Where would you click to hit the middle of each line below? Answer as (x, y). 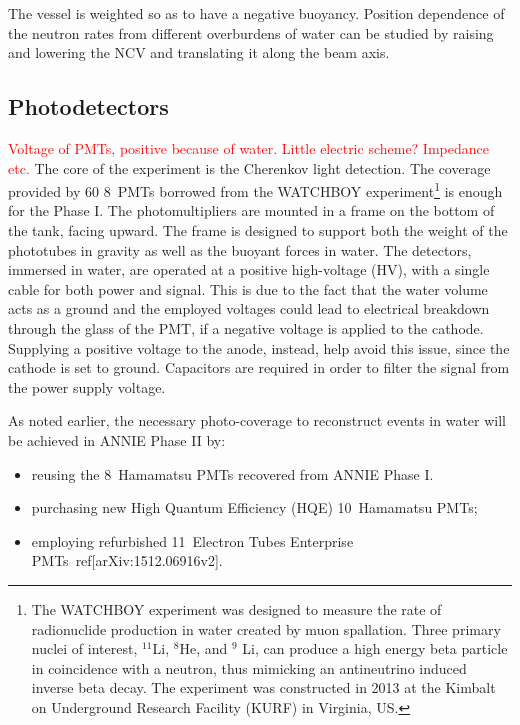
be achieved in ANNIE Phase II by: (117, 439)
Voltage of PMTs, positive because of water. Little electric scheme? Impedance (248, 147)
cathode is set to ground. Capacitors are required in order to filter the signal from (259, 367)
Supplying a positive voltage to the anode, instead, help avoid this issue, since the (259, 347)
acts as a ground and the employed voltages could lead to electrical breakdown (249, 308)
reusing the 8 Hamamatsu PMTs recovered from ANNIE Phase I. (232, 473)
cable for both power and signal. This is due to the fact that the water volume (248, 288)
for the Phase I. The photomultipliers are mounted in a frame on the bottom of (251, 210)
